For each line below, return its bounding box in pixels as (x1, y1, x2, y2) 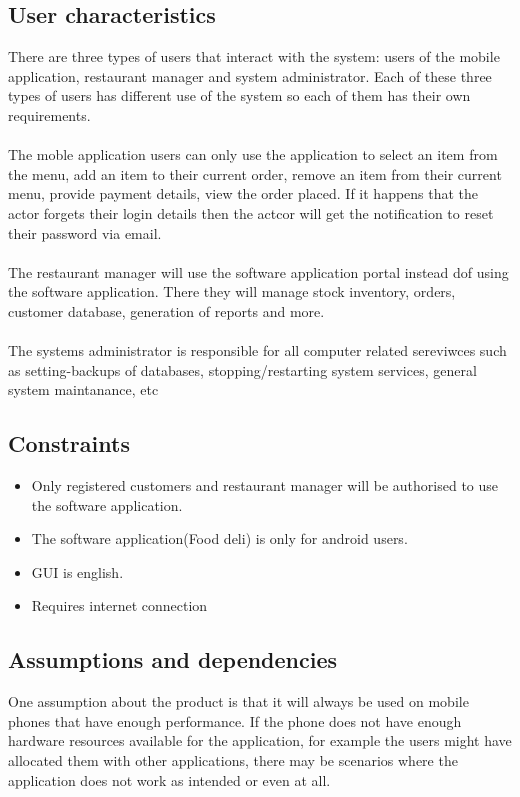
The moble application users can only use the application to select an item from (8, 144, 498, 165)
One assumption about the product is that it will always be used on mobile (8, 691, 469, 712)
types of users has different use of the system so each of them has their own (8, 85, 471, 106)
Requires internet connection (31, 595, 208, 616)
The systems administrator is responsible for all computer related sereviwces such (8, 340, 507, 361)
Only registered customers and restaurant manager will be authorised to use (31, 475, 499, 496)
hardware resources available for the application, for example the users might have (8, 730, 512, 751)
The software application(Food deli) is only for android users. (31, 528, 408, 549)
